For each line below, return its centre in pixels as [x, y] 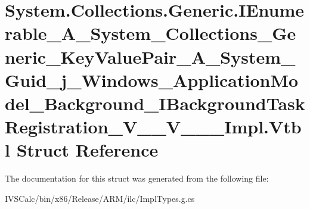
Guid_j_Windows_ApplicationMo [152, 79]
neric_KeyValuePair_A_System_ [150, 56]
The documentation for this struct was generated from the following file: [137, 178]
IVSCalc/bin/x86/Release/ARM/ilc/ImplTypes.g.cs [100, 198]
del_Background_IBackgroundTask [155, 103]
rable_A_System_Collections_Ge [151, 33]
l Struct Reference [82, 150]
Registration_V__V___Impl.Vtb [153, 127]
